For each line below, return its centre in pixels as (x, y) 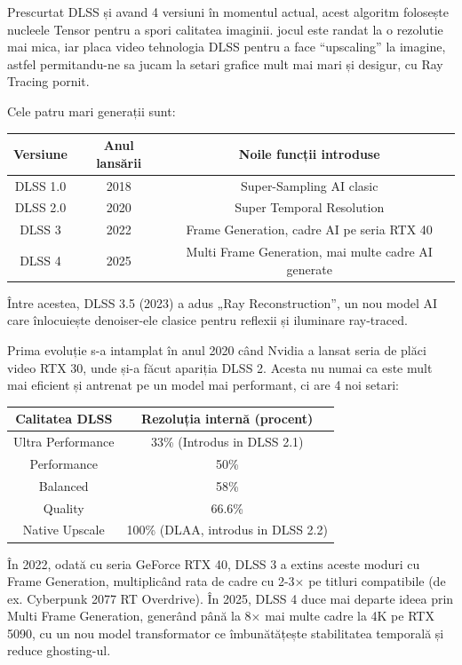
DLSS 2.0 (40, 207)
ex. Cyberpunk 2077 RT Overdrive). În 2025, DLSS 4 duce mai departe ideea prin (231, 598)
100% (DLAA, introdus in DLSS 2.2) (227, 530)
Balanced (64, 485)
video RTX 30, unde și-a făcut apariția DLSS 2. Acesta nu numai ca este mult (220, 367)
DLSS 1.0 (40, 185)
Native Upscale (64, 530)
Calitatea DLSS (64, 419)
